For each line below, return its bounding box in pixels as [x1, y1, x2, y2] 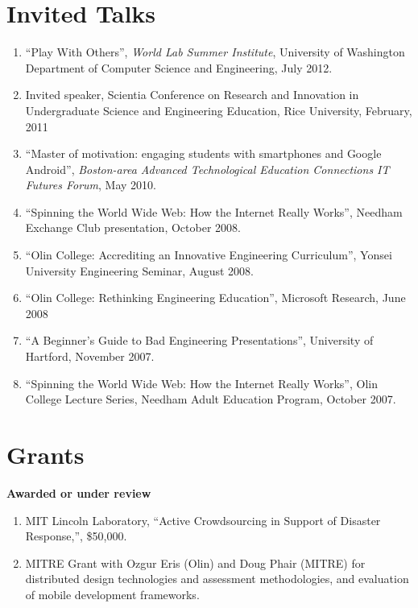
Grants [6, 438, 85, 470]
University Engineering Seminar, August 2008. [25, 262, 255, 279]
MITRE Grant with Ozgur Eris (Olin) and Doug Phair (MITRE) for [25, 554, 366, 571]
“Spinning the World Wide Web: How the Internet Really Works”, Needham [25, 203, 403, 220]
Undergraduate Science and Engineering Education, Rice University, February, [25, 101, 412, 118]
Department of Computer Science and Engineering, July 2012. [25, 59, 333, 76]
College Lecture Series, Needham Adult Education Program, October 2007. [25, 391, 396, 407]
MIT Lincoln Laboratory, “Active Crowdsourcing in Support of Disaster [25, 511, 381, 528]
